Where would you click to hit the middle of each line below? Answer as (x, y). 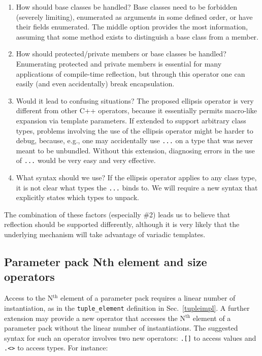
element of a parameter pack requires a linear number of (148, 298)
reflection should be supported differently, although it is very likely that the (122, 224)
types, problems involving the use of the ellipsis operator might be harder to (135, 130)
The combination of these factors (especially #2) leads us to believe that (117, 214)
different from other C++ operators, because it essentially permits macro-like (137, 110)
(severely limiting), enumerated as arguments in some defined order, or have (134, 17)
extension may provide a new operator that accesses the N (95, 318)
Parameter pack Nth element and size (106, 262)
